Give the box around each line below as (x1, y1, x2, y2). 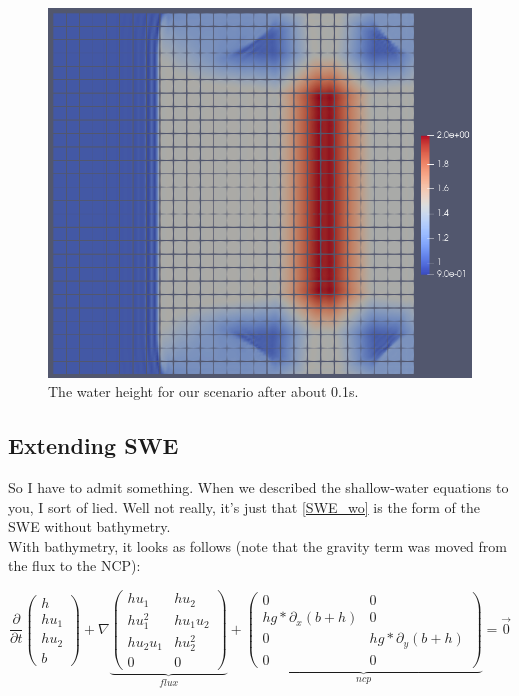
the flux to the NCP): (8, 555, 141, 576)
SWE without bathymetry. (8, 516, 171, 537)
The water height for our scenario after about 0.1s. (48, 381, 359, 402)
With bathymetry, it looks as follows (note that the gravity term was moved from (8, 535, 508, 556)
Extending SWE (8, 430, 179, 461)
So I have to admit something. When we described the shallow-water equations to (8, 477, 509, 498)
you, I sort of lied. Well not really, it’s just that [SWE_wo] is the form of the (8, 496, 480, 517)
